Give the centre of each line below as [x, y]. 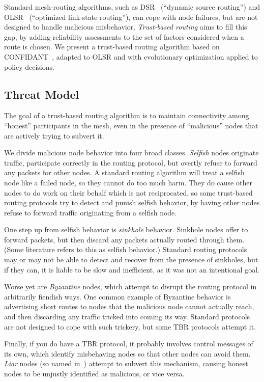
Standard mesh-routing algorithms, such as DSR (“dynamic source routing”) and [132, 7]
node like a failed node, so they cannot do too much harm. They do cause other [128, 182]
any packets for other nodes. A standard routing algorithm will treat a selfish [124, 172]
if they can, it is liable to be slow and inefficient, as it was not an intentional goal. [132, 269]
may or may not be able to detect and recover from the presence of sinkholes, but [131, 260]
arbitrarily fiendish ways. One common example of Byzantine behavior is [118, 296]
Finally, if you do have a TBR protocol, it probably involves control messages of [129, 344]
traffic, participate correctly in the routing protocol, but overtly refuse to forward [131, 162]
